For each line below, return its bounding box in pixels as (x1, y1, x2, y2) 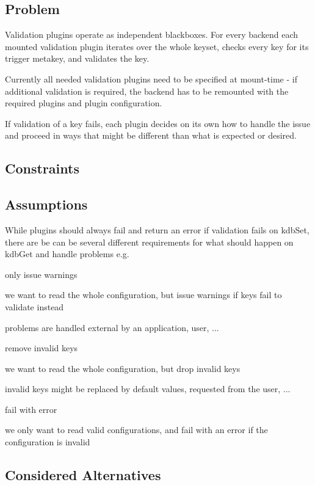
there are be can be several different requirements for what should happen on (5, 235, 294, 248)
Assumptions (5, 195, 88, 214)
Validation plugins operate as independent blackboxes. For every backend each (5, 28, 299, 41)
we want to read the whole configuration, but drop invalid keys (5, 362, 241, 374)
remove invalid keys (5, 341, 78, 354)
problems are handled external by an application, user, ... (5, 321, 219, 334)
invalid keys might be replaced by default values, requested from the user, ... (5, 382, 291, 395)
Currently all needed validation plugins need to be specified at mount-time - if (5, 72, 297, 85)
